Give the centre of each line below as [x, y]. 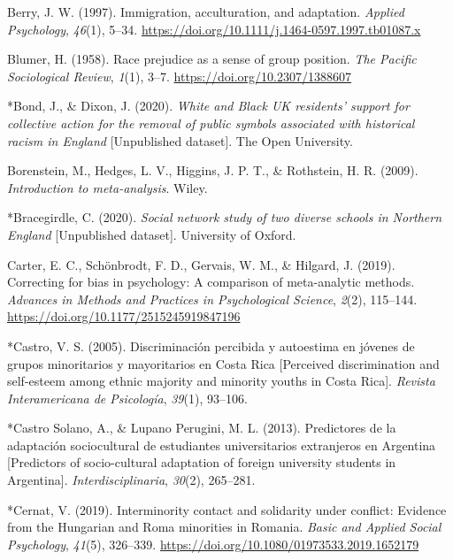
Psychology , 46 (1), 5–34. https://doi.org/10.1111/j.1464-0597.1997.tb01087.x [214, 29]
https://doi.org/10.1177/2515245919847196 [124, 316]
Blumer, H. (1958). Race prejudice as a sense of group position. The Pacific [212, 59]
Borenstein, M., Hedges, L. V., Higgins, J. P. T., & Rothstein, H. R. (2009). [213, 170]
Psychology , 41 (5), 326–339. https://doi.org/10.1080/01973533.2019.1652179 [213, 544]
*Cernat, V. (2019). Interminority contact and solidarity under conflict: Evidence [227, 509]
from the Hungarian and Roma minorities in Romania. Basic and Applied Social [224, 527]
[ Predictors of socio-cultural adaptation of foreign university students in [202, 462]
